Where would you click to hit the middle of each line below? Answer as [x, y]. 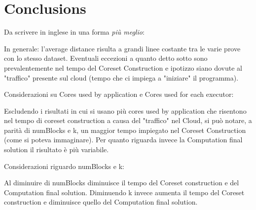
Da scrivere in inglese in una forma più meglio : [74, 32]
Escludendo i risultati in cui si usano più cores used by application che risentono [125, 110]
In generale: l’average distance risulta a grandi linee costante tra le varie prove [122, 48]
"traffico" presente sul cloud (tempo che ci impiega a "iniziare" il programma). [121, 77]
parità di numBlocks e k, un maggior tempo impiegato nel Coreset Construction [125, 130]
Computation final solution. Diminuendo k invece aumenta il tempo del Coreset [124, 192]
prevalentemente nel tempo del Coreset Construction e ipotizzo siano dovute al [123, 67]
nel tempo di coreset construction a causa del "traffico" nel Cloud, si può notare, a [128, 120]
